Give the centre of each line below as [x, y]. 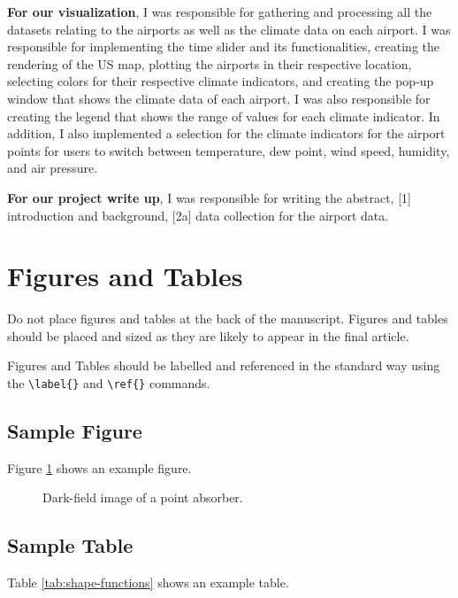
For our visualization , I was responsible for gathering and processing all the [220, 12]
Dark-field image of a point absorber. [143, 497]
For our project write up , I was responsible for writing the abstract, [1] [209, 197]
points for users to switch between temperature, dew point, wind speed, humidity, [229, 150]
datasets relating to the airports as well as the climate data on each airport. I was [229, 29]
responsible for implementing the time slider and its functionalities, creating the [224, 47]
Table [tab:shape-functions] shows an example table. [148, 582]
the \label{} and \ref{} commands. [109, 383]
